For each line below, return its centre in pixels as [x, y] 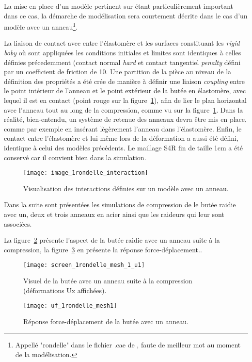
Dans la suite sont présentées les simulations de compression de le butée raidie [120, 205]
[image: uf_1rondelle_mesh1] [70, 306]
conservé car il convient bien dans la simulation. [75, 157]
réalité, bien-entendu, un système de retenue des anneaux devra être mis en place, [125, 119]
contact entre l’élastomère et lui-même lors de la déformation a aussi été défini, [121, 138]
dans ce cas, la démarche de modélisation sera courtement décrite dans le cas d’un [126, 15]
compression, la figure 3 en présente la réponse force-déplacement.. [103, 249]
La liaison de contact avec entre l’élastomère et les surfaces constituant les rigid [122, 43]
